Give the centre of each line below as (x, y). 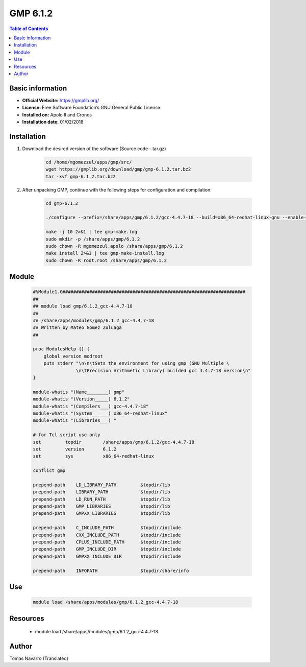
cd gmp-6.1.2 (62, 203)
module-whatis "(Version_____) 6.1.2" (81, 399)
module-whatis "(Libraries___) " (75, 421)
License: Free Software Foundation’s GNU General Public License (91, 108)
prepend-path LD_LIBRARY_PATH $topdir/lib (101, 485)
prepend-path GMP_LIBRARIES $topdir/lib (101, 506)
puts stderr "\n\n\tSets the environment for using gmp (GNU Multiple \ (136, 363)
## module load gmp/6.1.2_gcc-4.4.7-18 (83, 306)
